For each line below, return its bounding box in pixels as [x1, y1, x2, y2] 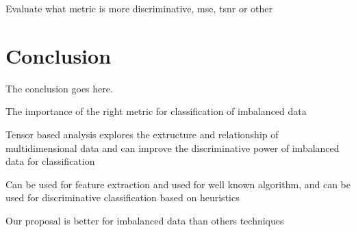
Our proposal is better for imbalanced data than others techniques [5, 213, 284, 227]
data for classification [5, 154, 95, 168]
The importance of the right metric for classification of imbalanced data [5, 104, 307, 118]
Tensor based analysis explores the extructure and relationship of [5, 127, 279, 141]
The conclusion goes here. [5, 81, 113, 95]
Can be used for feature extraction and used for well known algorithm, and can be [5, 177, 351, 191]
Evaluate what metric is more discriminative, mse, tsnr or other [5, 1, 272, 15]
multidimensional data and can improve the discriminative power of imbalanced [5, 140, 340, 155]
